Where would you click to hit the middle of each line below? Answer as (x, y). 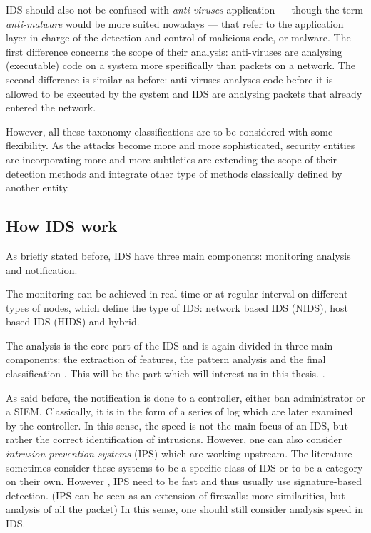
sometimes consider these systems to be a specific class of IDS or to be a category (184, 467)
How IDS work (62, 226)
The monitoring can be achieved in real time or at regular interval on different (177, 294)
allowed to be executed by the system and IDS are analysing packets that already (184, 93)
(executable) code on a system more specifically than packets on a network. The (181, 65)
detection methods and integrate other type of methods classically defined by (174, 173)
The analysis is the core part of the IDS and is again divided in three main (169, 345)
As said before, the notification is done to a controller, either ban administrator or (185, 397)
